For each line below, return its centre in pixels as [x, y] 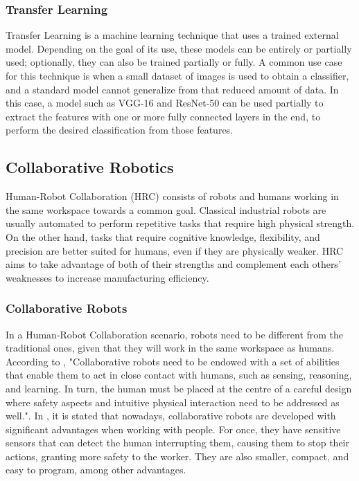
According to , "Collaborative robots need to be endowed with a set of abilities [173, 361]
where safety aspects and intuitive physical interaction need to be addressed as [173, 402]
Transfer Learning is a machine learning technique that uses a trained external [172, 35]
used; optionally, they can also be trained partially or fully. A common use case [174, 62]
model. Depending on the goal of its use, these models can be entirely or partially [179, 48]
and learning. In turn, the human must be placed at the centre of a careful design [179, 388]
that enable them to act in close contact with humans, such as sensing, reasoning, [179, 375]
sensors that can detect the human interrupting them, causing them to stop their [177, 443]
